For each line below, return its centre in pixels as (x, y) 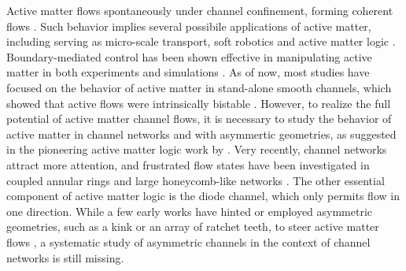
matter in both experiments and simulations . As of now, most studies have (188, 72)
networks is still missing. (65, 257)
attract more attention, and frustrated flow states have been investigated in (188, 164)
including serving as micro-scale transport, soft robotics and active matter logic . (201, 41)
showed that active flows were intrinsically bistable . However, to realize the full (199, 103)
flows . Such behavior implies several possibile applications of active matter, (189, 26)
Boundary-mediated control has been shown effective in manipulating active (189, 56)
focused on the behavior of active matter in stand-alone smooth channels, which (199, 87)
